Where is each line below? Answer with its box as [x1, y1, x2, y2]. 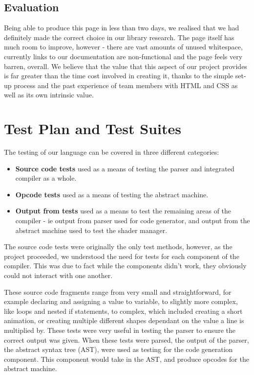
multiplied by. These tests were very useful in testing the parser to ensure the [4, 325, 235, 335]
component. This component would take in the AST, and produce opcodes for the [4, 353, 249, 364]
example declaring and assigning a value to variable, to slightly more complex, [4, 296, 238, 306]
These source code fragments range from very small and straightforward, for [4, 286, 232, 297]
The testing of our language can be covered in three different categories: [4, 147, 219, 157]
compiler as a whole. [15, 173, 77, 183]
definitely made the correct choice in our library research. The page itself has [4, 32, 234, 42]
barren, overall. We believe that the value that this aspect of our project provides [4, 61, 247, 71]
